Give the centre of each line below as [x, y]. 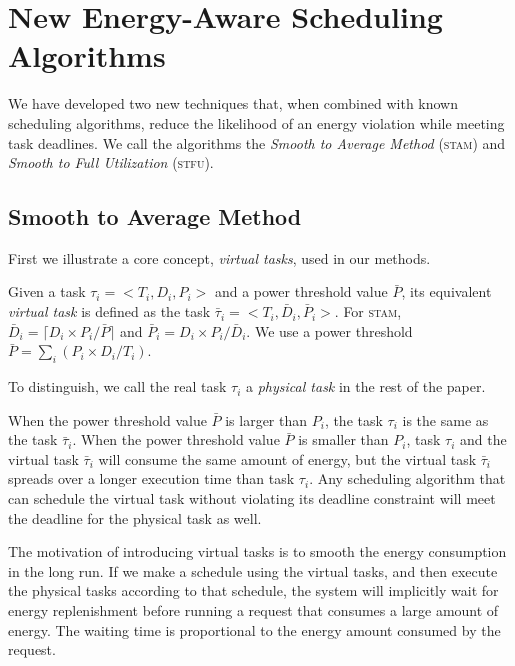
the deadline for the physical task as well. [135, 517]
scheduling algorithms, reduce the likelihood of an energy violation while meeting [256, 122]
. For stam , [368, 311]
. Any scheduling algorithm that [407, 478]
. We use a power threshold [329, 330]
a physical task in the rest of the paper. [366, 386]
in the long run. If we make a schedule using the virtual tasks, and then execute [253, 570]
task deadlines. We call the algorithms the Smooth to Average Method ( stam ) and [257, 142]
